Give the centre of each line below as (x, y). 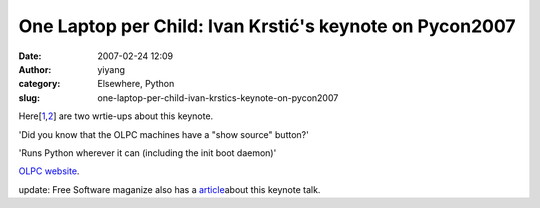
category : (39, 84)
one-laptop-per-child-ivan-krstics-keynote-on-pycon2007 (218, 97)
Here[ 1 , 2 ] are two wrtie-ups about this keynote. (116, 116)
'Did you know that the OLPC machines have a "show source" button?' (163, 134)
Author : (35, 69)
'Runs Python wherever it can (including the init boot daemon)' (147, 152)
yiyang (111, 69)
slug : (29, 97)
